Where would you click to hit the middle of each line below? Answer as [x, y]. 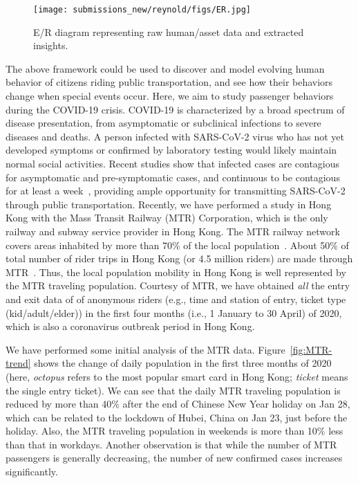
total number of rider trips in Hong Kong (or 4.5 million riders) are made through [179, 258]
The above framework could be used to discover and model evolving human [165, 68]
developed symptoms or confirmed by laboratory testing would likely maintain [171, 150]
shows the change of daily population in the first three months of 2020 [183, 363]
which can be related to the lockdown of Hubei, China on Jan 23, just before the [177, 417]
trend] [18, 363]
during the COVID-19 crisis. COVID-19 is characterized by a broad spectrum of [175, 109]
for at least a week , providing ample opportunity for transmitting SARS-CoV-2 [176, 191]
